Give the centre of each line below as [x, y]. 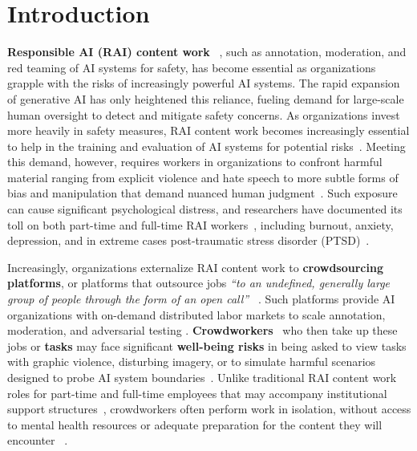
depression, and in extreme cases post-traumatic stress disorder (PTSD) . [188, 240]
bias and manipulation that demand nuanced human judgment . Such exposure [202, 193]
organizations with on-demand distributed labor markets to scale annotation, [196, 314]
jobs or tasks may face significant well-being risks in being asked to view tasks [207, 345]
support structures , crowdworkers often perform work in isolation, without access [209, 409]
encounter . [38, 440]
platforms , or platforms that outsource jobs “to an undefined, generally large [199, 283]
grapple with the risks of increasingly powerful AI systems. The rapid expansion [204, 83]
